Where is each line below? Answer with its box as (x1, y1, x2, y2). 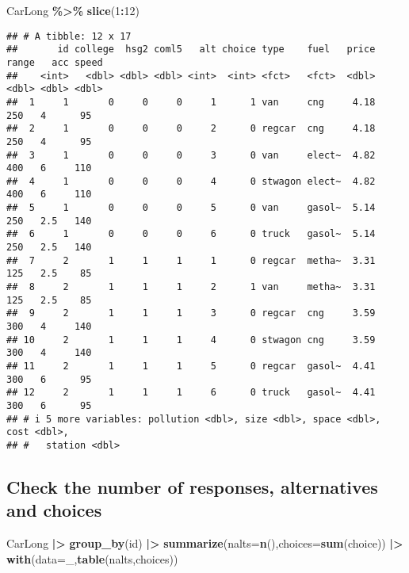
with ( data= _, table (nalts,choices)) (6, 550, 178, 567)
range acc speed (6, 56, 103, 68)
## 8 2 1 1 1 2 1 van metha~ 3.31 (6, 281, 376, 293)
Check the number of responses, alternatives (6, 474, 378, 499)
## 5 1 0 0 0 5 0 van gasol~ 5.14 (6, 202, 376, 214)
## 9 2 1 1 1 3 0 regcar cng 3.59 (6, 308, 376, 319)
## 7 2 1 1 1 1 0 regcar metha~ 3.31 (6, 254, 376, 266)
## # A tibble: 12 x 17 (6, 30, 132, 42)
